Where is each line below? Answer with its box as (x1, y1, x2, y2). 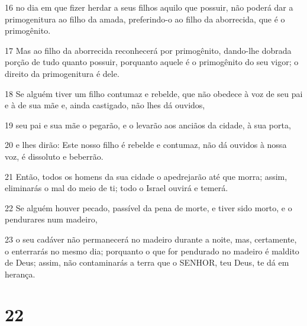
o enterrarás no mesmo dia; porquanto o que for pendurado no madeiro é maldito (5, 244, 299, 257)
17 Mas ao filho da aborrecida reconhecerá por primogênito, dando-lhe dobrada (5, 44, 292, 56)
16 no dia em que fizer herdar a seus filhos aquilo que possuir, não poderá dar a (5, 1, 293, 13)
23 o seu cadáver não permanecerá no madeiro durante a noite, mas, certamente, (5, 233, 297, 245)
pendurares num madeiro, (5, 213, 98, 225)
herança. (5, 267, 35, 280)
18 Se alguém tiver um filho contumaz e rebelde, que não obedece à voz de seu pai (5, 87, 303, 99)
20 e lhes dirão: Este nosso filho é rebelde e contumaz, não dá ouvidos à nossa (5, 138, 287, 151)
